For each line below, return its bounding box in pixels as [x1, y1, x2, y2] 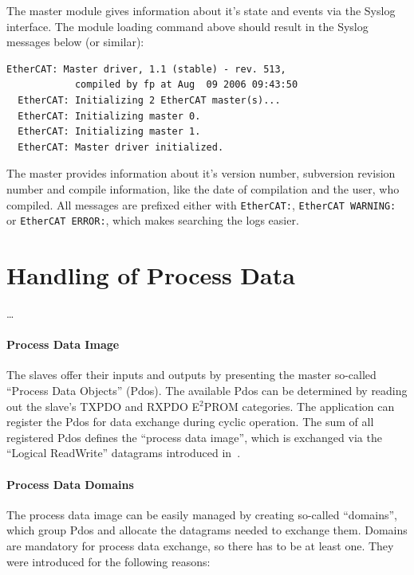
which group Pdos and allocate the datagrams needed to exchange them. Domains [6, 522, 408, 538]
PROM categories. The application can [203, 397, 395, 414]
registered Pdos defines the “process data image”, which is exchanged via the [6, 428, 382, 445]
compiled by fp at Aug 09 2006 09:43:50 [74, 79, 298, 91]
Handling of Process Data [6, 259, 295, 291]
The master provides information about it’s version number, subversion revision [6, 165, 396, 182]
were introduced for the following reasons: [6, 553, 211, 569]
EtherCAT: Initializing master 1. [18, 126, 201, 138]
